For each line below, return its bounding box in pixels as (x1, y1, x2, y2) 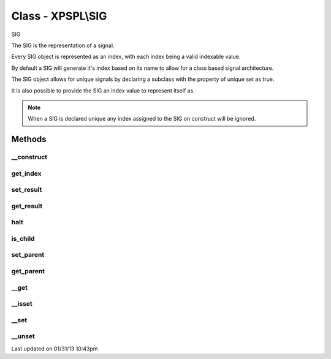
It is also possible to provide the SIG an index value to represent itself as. (11, 86, 196, 94)
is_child (11, 234, 35, 243)
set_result (11, 186, 42, 194)
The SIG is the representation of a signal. (11, 42, 115, 49)
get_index (11, 169, 42, 178)
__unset (11, 332, 35, 341)
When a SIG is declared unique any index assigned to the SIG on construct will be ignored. (28, 115, 256, 123)
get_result (11, 202, 43, 210)
